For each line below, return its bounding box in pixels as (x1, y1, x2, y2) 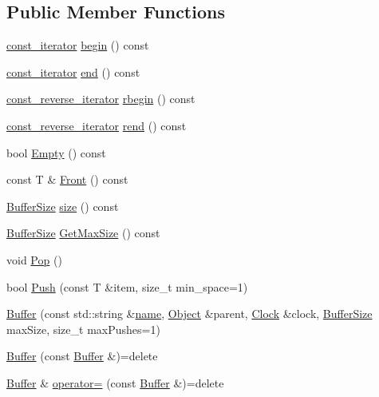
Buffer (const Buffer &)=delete (6, 347, 158, 364)
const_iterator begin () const (6, 37, 149, 54)
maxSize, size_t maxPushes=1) (6, 320, 160, 337)
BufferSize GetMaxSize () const (6, 224, 160, 241)
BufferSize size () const (6, 197, 119, 214)
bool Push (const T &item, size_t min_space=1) (6, 278, 248, 295)
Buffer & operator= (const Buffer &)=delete (6, 374, 224, 391)
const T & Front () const (6, 171, 128, 188)
